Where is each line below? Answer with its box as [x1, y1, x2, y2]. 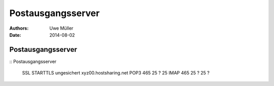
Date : [9, 32, 21, 38]
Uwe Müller [49, 25, 74, 31]
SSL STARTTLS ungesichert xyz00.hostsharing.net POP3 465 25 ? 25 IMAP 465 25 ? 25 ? [22, 70, 210, 76]
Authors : [9, 25, 29, 31]
